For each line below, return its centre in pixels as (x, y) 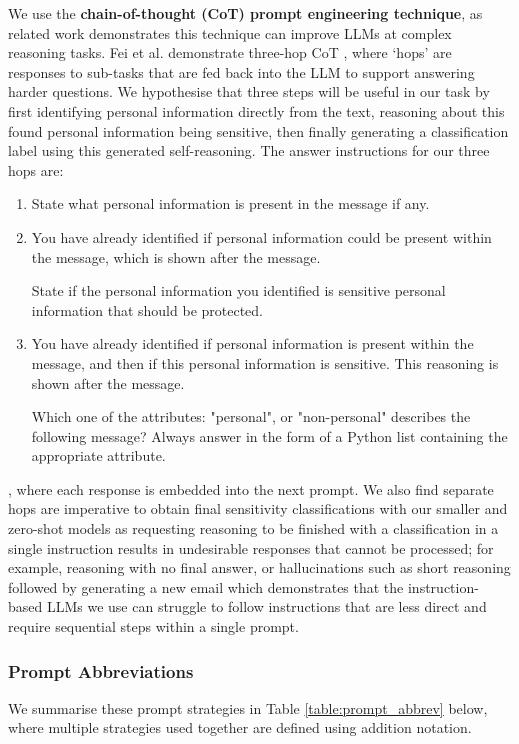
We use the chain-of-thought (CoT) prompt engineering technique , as (245, 13)
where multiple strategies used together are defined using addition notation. (240, 727)
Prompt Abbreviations (101, 670)
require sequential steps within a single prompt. (153, 626)
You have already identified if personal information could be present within (261, 236)
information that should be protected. (147, 309)
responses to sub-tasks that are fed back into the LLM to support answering (241, 71)
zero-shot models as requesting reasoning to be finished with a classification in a (253, 528)
